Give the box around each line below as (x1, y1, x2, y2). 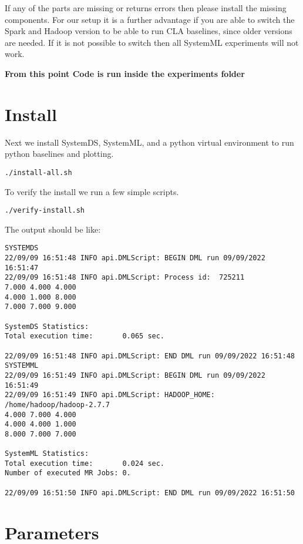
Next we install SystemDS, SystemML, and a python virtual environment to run (5, 136, 294, 148)
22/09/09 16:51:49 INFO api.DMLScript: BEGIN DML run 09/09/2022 (5, 371, 265, 380)
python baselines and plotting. (5, 147, 114, 160)
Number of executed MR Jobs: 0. (5, 469, 131, 478)
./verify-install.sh (5, 206, 85, 215)
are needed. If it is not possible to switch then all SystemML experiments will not (5, 36, 299, 48)
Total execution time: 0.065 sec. (5, 332, 165, 341)
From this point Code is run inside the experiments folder (5, 67, 245, 79)
